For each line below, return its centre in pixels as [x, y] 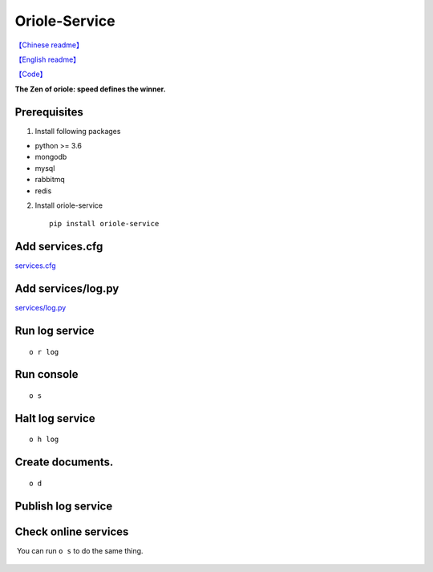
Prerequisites [49, 112]
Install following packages [78, 131]
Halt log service [55, 418]
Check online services [72, 531]
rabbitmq [50, 180]
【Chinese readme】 [49, 45]
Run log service [55, 330]
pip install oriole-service [104, 224]
